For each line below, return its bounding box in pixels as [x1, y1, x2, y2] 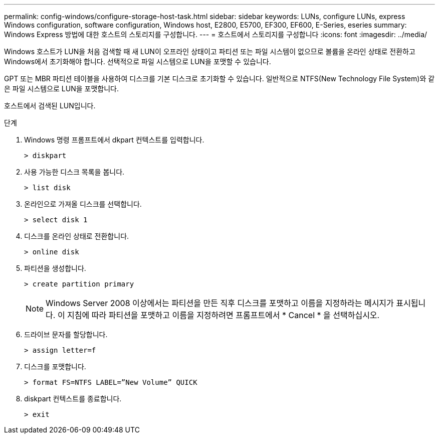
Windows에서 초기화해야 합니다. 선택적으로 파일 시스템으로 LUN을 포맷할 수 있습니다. [4, 57, 271, 66]
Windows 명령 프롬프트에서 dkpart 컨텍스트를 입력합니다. [24, 135, 204, 144]
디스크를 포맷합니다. [24, 362, 86, 371]
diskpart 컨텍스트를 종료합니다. [24, 394, 122, 403]
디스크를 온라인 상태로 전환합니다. [24, 232, 129, 240]
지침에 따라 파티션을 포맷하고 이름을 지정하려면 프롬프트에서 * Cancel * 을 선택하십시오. [67, 310, 380, 320]
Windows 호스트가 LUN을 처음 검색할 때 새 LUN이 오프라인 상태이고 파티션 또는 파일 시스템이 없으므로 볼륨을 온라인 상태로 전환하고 [4, 47, 415, 56]
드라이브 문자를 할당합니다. [24, 330, 108, 339]
